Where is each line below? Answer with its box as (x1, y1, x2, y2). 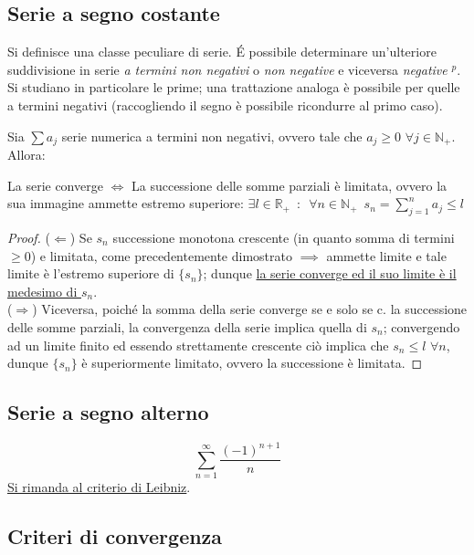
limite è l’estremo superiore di (7, 264, 174, 283)
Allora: (7, 145, 46, 164)
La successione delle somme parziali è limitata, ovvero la (131, 175, 448, 194)
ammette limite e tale (326, 246, 447, 265)
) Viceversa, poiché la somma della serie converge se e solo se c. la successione (32, 299, 468, 319)
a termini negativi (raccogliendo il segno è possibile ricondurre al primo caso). (7, 95, 443, 114)
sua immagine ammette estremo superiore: (7, 194, 244, 213)
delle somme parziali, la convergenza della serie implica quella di (7, 317, 367, 336)
